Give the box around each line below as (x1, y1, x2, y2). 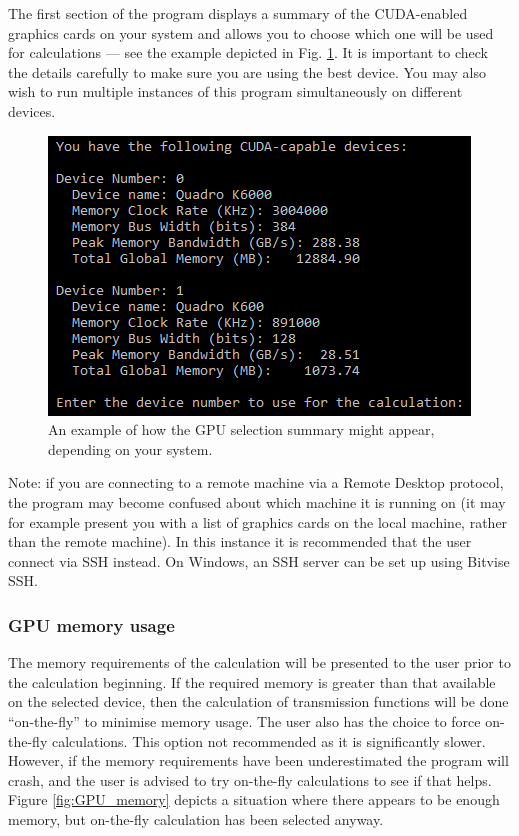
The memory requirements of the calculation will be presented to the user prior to (8, 652, 511, 673)
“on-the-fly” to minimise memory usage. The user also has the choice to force (8, 710, 481, 731)
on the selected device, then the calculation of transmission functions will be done (8, 691, 509, 712)
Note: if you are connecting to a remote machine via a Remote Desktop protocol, (8, 472, 504, 493)
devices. (8, 100, 56, 121)
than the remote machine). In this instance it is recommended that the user (8, 531, 472, 552)
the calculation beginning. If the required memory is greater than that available (8, 671, 496, 692)
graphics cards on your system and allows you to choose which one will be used (8, 22, 494, 43)
